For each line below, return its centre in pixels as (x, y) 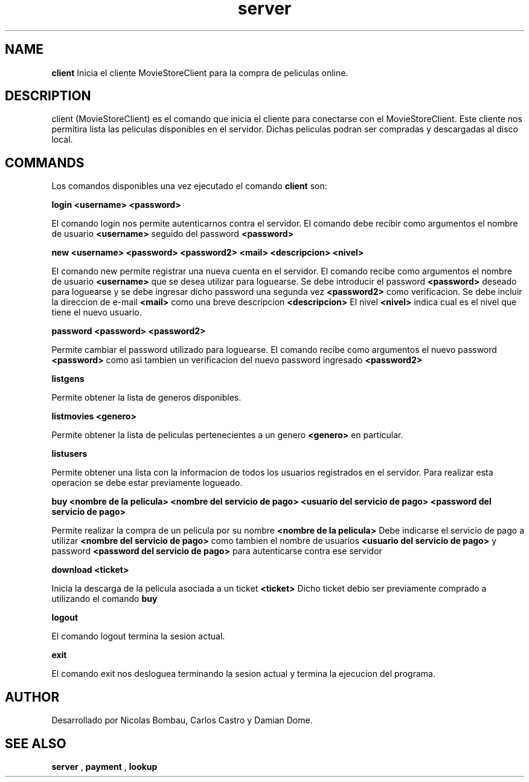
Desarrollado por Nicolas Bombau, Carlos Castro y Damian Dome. (182, 720)
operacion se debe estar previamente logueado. (147, 483)
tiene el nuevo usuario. (97, 312)
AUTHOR (32, 697)
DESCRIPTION (48, 96)
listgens (68, 379)
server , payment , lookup (104, 766)
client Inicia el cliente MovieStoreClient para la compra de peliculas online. (200, 73)
